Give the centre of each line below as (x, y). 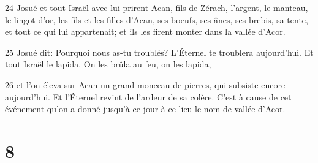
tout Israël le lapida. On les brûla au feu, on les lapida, (108, 64)
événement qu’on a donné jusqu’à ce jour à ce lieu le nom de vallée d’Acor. (145, 109)
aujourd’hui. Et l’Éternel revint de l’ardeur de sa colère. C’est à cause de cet (148, 97)
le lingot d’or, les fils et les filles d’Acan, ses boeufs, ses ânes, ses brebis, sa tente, (157, 19)
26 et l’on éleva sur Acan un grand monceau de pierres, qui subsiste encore (145, 84)
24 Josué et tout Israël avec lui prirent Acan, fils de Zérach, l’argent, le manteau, (157, 7)
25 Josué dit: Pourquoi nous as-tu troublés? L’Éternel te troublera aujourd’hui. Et (159, 52)
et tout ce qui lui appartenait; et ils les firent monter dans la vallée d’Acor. (145, 32)
